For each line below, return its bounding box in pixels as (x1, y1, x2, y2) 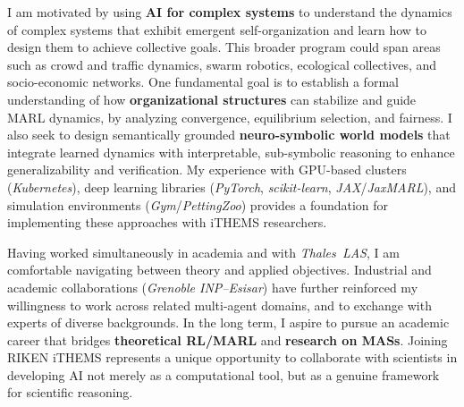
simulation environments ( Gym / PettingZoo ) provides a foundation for (7, 195, 389, 214)
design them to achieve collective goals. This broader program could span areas (7, 38, 441, 56)
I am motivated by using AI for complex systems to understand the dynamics (7, 3, 452, 21)
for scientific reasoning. (7, 383, 133, 402)
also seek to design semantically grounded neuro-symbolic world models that (7, 125, 451, 144)
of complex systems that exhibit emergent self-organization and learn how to (7, 20, 427, 38)
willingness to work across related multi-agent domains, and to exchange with (7, 295, 432, 314)
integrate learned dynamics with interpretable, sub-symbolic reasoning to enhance (7, 142, 455, 161)
